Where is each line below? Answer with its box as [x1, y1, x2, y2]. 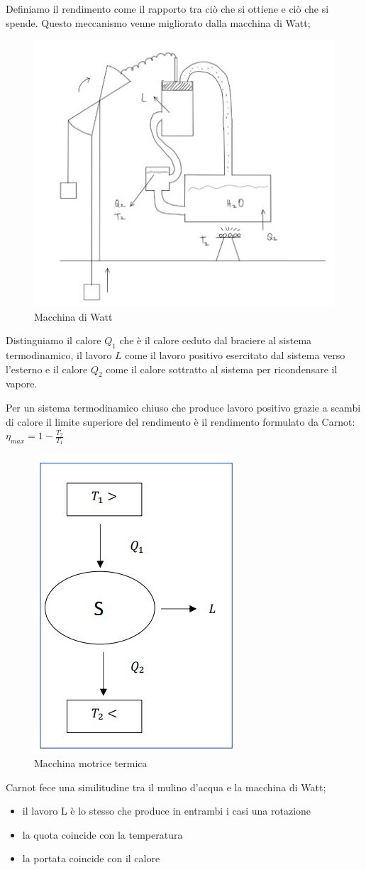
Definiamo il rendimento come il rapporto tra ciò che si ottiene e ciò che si [6, 1, 329, 16]
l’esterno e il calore [6, 361, 88, 376]
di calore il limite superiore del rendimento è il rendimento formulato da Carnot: [6, 414, 355, 429]
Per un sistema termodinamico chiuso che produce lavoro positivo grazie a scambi [6, 400, 361, 415]
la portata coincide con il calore [22, 851, 160, 866]
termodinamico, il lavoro [6, 348, 112, 363]
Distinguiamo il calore [6, 333, 101, 348]
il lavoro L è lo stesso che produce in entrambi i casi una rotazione [22, 803, 311, 818]
